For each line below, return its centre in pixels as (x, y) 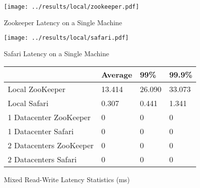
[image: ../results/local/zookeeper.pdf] (72, 7)
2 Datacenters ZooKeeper (51, 145)
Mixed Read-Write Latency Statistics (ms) (67, 179)
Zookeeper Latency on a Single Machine (63, 22)
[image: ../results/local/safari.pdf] (66, 38)
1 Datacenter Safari (41, 131)
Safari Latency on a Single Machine (57, 53)
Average (117, 74)
